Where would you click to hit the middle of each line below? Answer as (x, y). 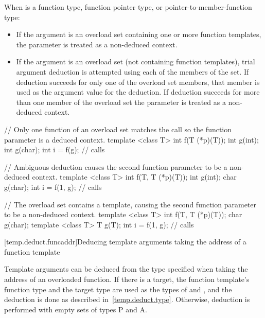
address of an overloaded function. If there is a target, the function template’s (127, 279)
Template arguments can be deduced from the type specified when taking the (126, 269)
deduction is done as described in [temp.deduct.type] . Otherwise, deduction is (127, 299)
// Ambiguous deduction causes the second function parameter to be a (116, 166)
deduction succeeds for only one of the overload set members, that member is (138, 82)
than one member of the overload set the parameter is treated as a (121, 102)
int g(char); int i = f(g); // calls (55, 149)
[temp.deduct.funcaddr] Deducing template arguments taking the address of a (125, 242)
